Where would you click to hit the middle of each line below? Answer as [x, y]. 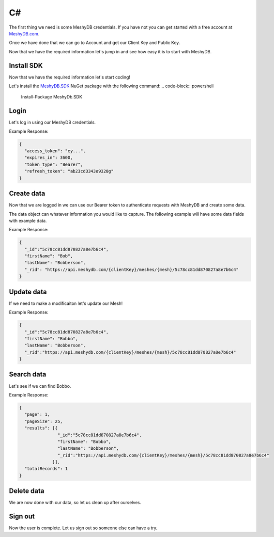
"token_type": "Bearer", [54, 164]
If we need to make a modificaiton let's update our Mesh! [66, 303]
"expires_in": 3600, [49, 158]
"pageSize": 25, [44, 421]
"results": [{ [41, 428]
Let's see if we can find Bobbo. [40, 386]
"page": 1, [37, 415]
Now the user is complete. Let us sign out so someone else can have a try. [83, 528]
